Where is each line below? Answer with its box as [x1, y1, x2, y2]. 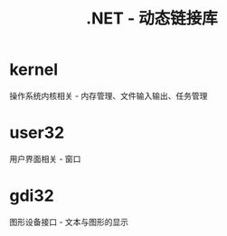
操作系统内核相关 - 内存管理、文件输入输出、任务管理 [9, 90, 208, 101]
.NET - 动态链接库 [85, 8, 219, 29]
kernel [9, 59, 59, 80]
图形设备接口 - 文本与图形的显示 [9, 216, 129, 227]
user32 [9, 123, 65, 143]
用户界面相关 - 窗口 [9, 153, 81, 164]
